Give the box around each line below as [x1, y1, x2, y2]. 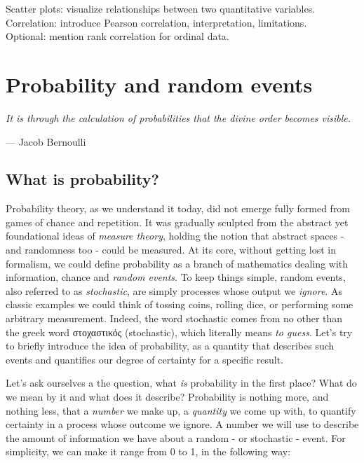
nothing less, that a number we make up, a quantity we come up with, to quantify [6, 403, 356, 417]
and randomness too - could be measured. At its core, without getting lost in [6, 242, 337, 257]
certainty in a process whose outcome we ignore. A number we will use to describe [6, 417, 359, 431]
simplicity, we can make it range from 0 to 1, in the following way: [6, 444, 291, 459]
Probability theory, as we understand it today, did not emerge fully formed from [6, 201, 351, 216]
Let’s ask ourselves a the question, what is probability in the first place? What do [6, 375, 357, 390]
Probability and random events [6, 69, 313, 98]
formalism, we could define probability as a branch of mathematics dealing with [6, 256, 349, 270]
